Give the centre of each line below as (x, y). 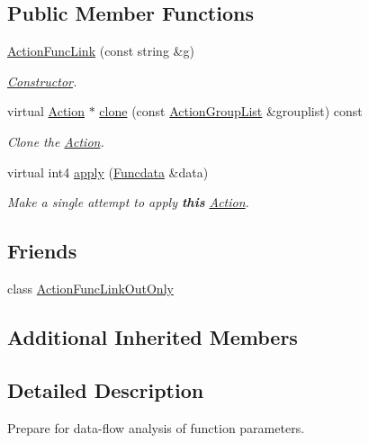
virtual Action (46, 111)
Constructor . (42, 81)
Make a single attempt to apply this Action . (128, 202)
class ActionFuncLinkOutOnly (90, 288)
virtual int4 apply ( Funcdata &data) (108, 172)
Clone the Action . (56, 141)
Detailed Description (106, 389)
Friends (42, 251)
